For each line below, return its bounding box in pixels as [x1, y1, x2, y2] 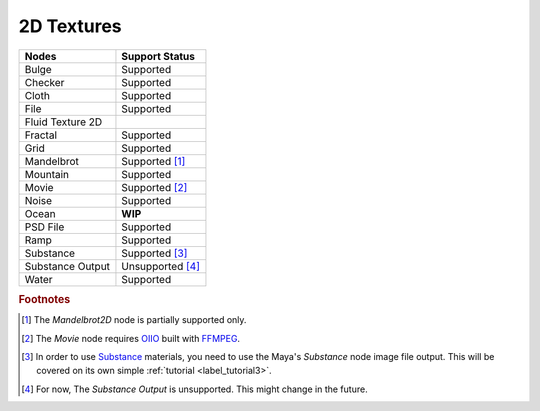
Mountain [24, 167, 70, 181]
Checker [24, 75, 65, 89]
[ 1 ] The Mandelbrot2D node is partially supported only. [21, 314, 247, 326]
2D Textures [18, 15, 122, 37]
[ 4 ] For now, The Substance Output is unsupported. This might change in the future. [21, 383, 369, 395]
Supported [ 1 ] [121, 154, 186, 168]
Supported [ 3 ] [121, 246, 188, 260]
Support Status [121, 49, 195, 63]
